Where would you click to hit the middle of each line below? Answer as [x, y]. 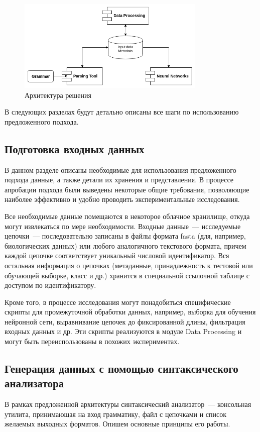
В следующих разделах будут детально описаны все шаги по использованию [122, 112]
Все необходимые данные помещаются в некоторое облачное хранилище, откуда [127, 216]
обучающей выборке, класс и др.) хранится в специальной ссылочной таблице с [127, 275]
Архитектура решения [58, 95]
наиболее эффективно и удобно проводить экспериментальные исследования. [122, 199]
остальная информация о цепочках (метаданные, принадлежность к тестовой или [129, 265]
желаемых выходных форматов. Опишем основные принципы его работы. [117, 424]
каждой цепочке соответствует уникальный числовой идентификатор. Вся [117, 255]
